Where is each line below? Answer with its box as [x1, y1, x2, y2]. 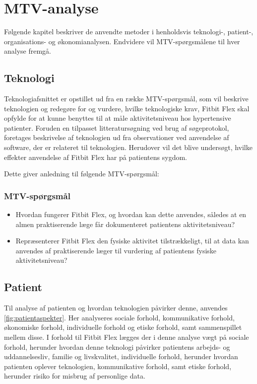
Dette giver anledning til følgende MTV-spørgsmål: [4, 168, 159, 179]
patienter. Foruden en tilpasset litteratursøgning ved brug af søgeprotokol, [4, 122, 229, 133]
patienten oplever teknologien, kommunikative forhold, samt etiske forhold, [4, 361, 232, 371]
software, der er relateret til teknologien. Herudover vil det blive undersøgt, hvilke [4, 142, 253, 153]
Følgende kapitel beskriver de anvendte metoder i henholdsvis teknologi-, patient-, [4, 26, 254, 37]
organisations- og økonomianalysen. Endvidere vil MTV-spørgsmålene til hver [4, 36, 240, 46]
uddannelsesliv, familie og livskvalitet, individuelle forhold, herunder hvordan [4, 351, 238, 362]
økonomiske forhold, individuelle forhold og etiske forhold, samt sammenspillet [4, 322, 242, 332]
